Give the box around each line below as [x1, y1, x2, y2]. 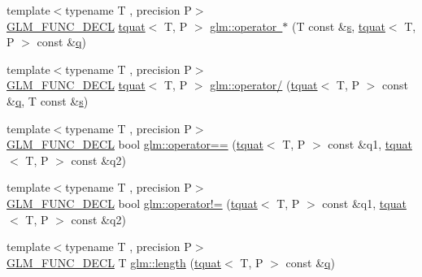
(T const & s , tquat [292, 17, 385, 34]
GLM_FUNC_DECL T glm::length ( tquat [7, 253, 222, 271]
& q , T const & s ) [7, 92, 89, 109]
